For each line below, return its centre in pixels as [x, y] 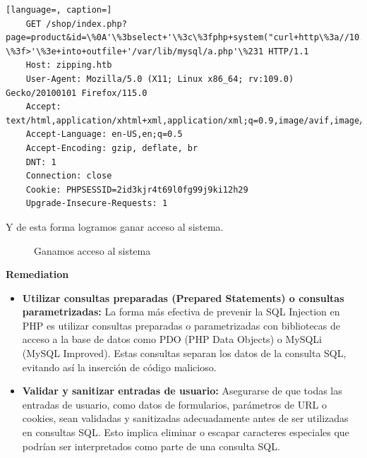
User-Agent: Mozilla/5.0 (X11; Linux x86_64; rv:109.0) [160, 79]
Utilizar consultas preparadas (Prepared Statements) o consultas [183, 297]
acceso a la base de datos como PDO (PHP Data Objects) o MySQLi [172, 339]
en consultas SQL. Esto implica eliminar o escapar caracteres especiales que [186, 432]
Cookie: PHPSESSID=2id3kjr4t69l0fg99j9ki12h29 [137, 189]
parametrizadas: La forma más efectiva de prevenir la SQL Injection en [181, 312]
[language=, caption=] [59, 10]
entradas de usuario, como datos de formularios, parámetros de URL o [174, 404]
